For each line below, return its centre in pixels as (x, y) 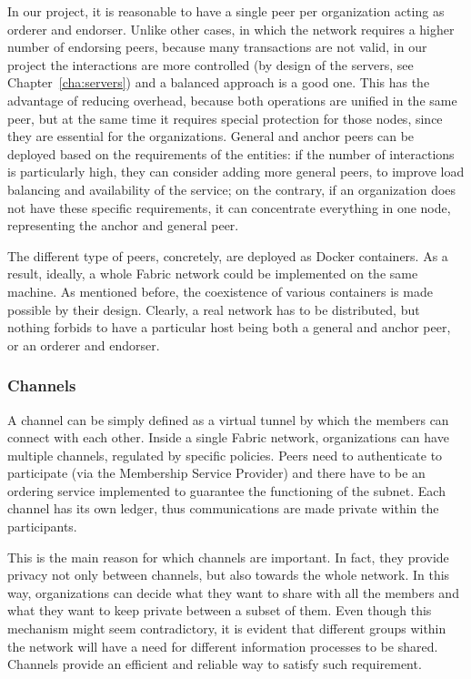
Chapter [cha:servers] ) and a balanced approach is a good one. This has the (219, 82)
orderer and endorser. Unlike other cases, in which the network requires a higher (231, 29)
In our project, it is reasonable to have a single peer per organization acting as (226, 11)
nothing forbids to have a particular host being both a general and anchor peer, (229, 327)
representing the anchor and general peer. (123, 225)
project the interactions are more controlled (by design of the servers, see (210, 64)
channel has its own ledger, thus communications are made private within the (223, 508)
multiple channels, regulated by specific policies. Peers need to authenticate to (225, 455)
